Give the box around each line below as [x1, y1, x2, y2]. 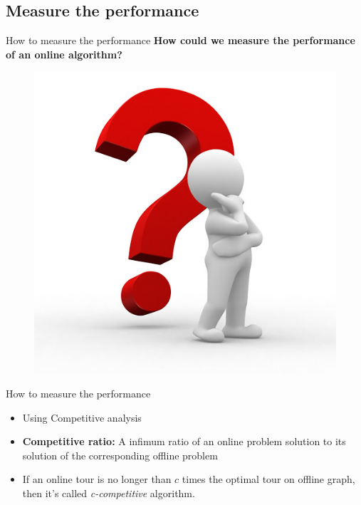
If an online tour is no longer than [22, 472, 172, 486]
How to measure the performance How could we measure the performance [6, 33, 355, 48]
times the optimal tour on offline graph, [182, 472, 355, 486]
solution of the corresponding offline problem [22, 447, 218, 462]
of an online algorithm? [6, 46, 122, 61]
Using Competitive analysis [22, 410, 142, 425]
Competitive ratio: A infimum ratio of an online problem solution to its [22, 434, 346, 449]
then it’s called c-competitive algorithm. [22, 485, 195, 500]
